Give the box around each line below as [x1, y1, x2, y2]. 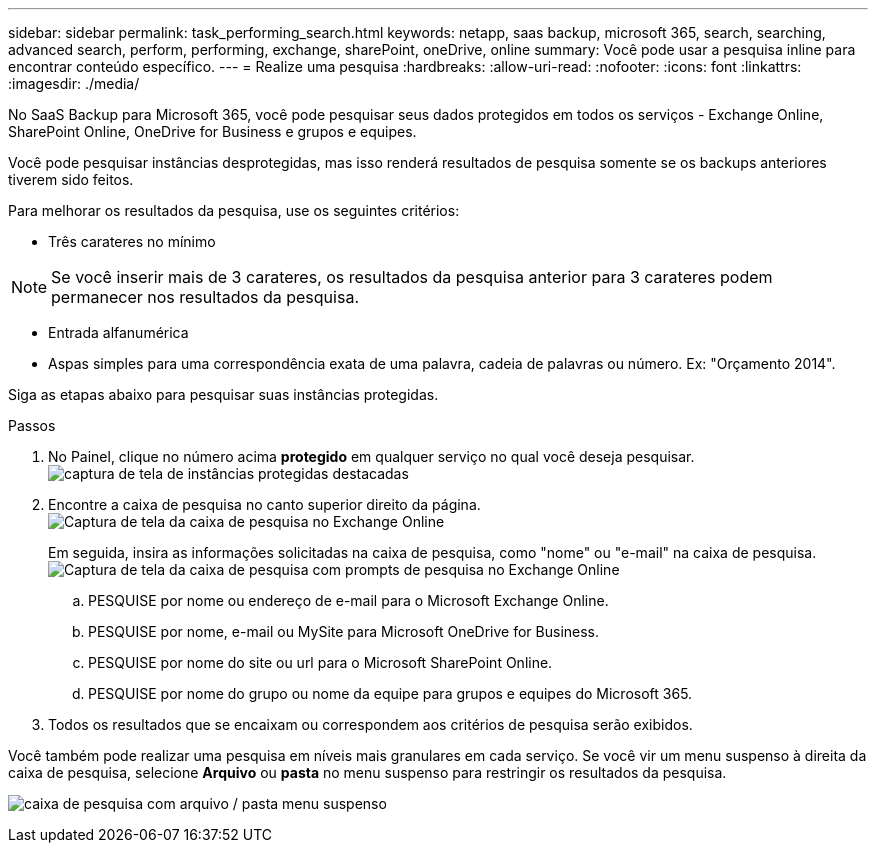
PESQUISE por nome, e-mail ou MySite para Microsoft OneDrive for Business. [88, 623, 600, 640]
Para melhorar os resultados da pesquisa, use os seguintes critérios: [8, 202, 460, 219]
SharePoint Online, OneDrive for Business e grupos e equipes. [8, 123, 417, 140]
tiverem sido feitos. [8, 171, 134, 188]
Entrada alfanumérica [48, 324, 189, 341]
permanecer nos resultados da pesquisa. [51, 287, 359, 307]
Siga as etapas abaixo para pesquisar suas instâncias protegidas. [8, 386, 439, 403]
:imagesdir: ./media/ [8, 75, 140, 92]
